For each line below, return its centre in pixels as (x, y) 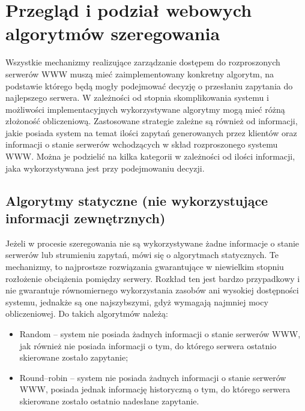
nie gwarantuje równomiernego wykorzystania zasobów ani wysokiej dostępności (152, 290)
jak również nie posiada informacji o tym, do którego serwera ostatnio (148, 345)
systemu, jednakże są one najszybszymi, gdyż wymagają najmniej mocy (137, 301)
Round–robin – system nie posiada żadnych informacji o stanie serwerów (153, 377)
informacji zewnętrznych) (86, 218)
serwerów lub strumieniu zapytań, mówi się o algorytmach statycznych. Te (142, 255)
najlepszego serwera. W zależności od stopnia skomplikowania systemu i (137, 97)
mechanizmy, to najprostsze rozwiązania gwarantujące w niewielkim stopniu (145, 267)
